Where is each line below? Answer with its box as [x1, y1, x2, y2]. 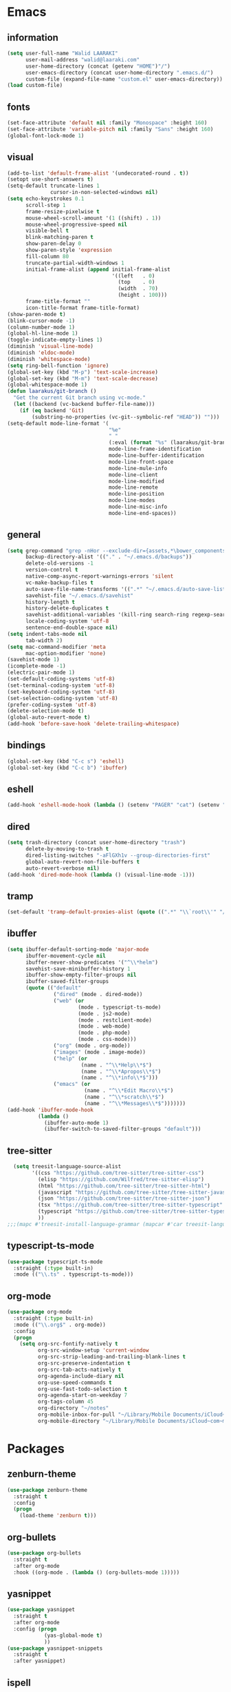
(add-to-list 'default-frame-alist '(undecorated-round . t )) [7, 170, 189, 177]
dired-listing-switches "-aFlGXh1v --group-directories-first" [25, 852, 211, 859]
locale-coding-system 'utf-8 [25, 618, 109, 625]
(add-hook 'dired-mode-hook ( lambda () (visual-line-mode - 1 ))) [7, 871, 195, 878]
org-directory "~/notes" [37, 1405, 109, 1412]
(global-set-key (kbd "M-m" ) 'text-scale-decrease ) [7, 375, 158, 382]
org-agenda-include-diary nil [37, 1372, 125, 1379]
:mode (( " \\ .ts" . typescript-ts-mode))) [13, 1271, 134, 1278]
